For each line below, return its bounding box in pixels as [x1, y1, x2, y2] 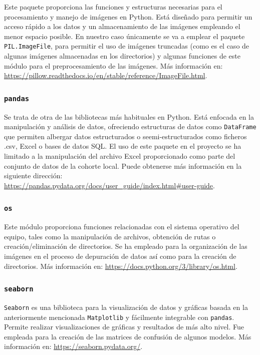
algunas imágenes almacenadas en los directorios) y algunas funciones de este [4, 51, 240, 61]
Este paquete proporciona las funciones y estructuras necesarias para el [4, 2, 222, 12]
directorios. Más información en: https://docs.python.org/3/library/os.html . [4, 260, 237, 271]
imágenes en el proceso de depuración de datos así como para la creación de [4, 250, 236, 261]
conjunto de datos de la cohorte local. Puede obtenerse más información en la [4, 160, 242, 171]
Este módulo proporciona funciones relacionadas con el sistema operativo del [4, 221, 239, 232]
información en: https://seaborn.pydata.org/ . [4, 341, 143, 351]
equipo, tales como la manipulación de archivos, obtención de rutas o [4, 231, 216, 241]
